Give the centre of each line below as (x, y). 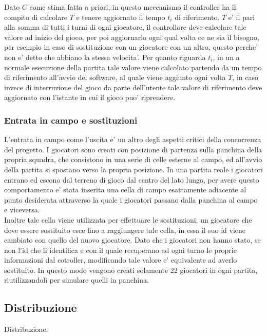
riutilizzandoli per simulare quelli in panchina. (77, 280)
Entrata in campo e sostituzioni (71, 120)
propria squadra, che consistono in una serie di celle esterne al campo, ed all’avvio (133, 159)
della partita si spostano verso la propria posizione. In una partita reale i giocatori (133, 169)
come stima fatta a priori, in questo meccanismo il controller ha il (133, 7)
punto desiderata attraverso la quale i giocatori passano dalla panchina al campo (131, 199)
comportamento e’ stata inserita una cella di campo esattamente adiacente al (125, 190)
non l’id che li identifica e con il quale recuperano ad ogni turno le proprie (120, 250)
